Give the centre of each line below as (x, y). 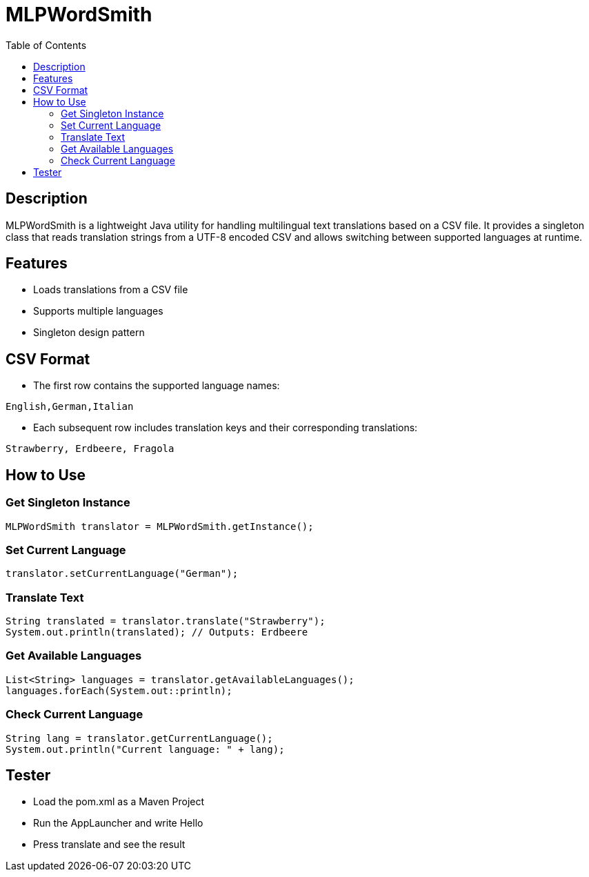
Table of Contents (46, 45)
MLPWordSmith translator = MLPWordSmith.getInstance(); (160, 526)
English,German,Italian (70, 407)
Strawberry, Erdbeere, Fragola (90, 449)
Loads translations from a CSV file (111, 290)
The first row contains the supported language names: (157, 386)
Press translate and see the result (109, 845)
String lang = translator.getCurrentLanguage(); (139, 738)
